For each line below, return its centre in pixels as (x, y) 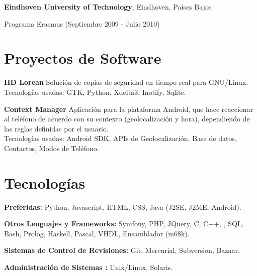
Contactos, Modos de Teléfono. (52, 148)
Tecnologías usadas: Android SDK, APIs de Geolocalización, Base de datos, (120, 138)
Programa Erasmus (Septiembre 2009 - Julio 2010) (82, 23)
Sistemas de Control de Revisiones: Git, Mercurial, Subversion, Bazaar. (122, 250)
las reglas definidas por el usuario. (56, 128)
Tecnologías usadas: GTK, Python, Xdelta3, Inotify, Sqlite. (95, 92)
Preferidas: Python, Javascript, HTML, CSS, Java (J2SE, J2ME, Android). (123, 206)
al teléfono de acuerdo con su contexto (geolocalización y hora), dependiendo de (127, 119)
